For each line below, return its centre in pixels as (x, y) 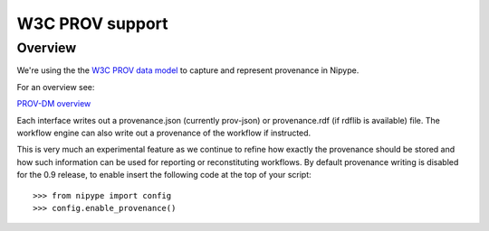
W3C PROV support (92, 23)
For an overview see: (56, 87)
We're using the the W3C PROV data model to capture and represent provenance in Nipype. (188, 70)
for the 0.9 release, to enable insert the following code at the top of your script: (164, 175)
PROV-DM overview (54, 104)
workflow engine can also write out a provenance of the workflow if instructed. (164, 133)
